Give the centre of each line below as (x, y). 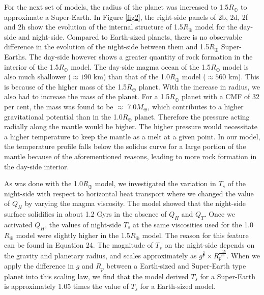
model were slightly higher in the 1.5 (73, 235)
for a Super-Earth (228, 276)
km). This (244, 77)
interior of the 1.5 (32, 66)
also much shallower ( (38, 77)
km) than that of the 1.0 (131, 77)
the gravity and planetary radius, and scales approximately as (100, 255)
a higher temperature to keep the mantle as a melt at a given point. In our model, (132, 136)
